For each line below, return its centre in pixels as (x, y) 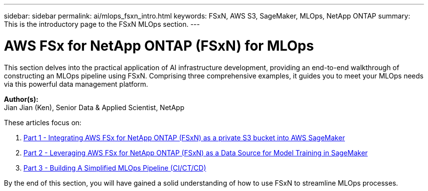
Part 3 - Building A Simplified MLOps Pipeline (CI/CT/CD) (115, 168)
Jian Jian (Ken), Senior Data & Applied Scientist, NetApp (94, 107)
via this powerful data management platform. (76, 84)
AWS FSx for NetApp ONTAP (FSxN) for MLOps (159, 46)
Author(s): (21, 99)
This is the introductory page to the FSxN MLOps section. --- (102, 24)
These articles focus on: (43, 122)
